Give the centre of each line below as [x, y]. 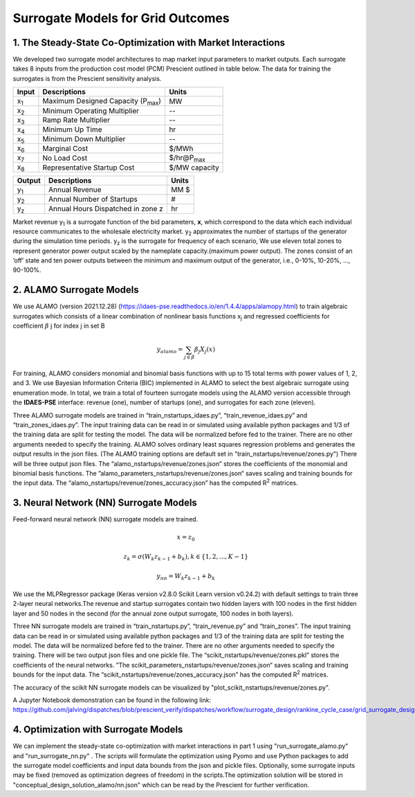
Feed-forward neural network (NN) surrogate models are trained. [105, 519]
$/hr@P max [187, 159]
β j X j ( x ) [205, 350]
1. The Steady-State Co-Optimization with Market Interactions [149, 43]
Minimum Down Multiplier [84, 139]
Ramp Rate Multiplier [76, 120]
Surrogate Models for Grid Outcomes [121, 18]
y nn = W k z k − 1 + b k [186, 577]
